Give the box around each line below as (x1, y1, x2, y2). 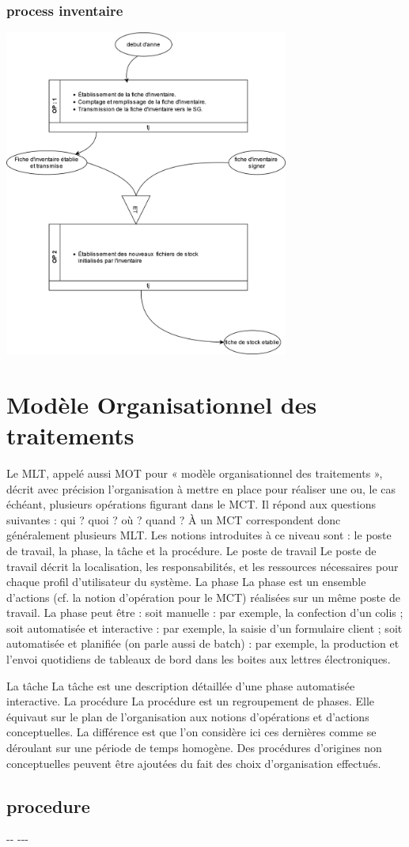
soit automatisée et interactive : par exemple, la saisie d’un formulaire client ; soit (6, 619, 403, 636)
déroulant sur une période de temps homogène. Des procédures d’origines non (6, 739, 382, 756)
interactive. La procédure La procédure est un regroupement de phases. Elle (6, 693, 375, 709)
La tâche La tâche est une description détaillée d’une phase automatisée (6, 677, 355, 694)
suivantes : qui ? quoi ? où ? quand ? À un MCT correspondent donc (6, 511, 341, 527)
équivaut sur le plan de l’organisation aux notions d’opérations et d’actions (6, 708, 369, 724)
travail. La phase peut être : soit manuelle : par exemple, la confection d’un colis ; (6, 604, 403, 621)
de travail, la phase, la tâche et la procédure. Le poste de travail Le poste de (6, 542, 377, 558)
